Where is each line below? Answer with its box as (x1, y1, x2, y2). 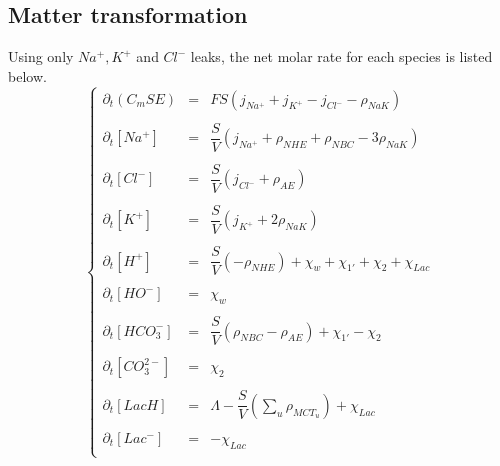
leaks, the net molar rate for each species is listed (190, 46, 493, 67)
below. (8, 65, 47, 86)
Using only (8, 46, 74, 67)
